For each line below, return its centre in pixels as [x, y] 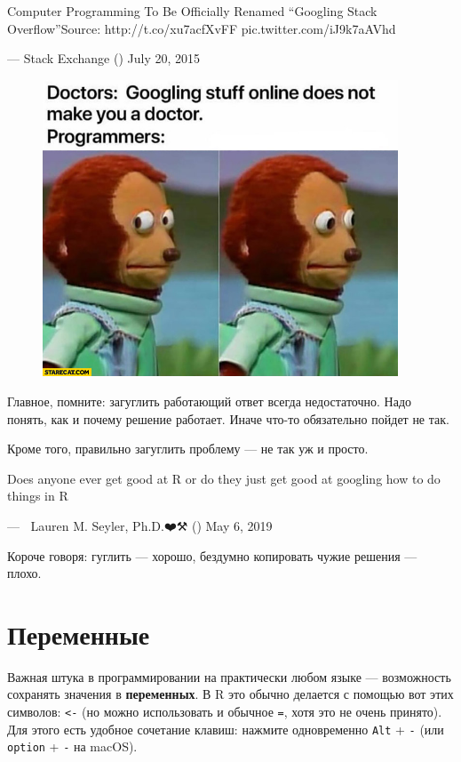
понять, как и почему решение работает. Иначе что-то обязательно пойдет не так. [228, 418]
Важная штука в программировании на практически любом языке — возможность [229, 676]
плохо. [24, 573]
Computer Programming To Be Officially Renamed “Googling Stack [192, 11]
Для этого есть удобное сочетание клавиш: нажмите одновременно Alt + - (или [226, 729]
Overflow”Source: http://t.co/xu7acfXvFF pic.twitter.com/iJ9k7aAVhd [202, 28]
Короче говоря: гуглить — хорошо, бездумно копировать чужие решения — [212, 555]
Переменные [79, 634]
